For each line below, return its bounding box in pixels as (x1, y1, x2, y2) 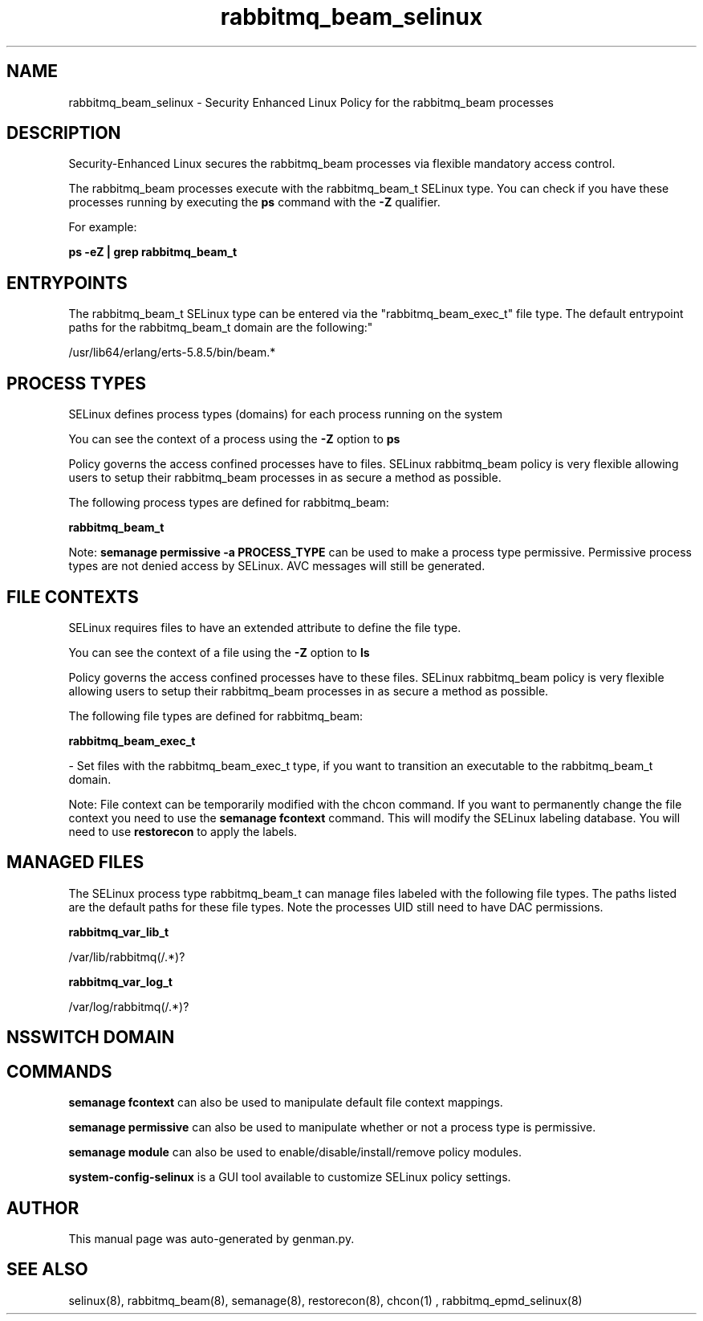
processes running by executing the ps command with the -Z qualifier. (68, 195, 441, 210)
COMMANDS (6, 1061, 112, 1082)
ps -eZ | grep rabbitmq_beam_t (68, 245, 238, 259)
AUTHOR (6, 1197, 79, 1218)
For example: (68, 220, 137, 234)
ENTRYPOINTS (6, 272, 128, 293)
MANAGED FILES (6, 852, 144, 873)
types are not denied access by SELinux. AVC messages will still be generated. (68, 559, 486, 573)
